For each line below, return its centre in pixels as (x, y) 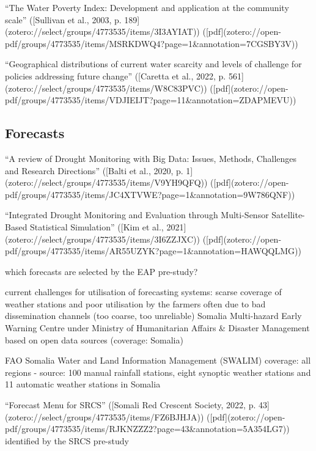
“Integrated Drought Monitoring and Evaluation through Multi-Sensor (137, 215)
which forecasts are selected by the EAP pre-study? (101, 271)
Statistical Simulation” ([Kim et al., (97, 226)
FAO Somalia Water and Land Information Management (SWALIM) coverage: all (158, 360)
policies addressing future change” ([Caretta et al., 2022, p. (116, 75)
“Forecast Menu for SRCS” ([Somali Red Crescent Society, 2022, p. (130, 405)
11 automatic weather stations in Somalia (83, 384)
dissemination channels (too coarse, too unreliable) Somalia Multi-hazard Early (153, 316)
